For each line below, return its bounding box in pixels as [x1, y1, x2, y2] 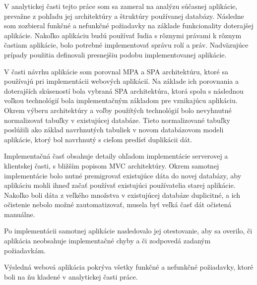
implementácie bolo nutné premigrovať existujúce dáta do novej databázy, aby [4, 170, 242, 180]
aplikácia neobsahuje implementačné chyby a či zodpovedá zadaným [4, 235, 211, 246]
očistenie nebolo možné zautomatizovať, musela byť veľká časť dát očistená [4, 199, 232, 210]
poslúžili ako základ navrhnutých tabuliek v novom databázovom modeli [4, 124, 224, 135]
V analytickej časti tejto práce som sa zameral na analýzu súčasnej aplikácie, [4, 1, 238, 11]
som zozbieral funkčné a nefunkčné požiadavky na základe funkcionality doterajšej [4, 20, 254, 31]
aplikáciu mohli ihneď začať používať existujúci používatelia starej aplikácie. [4, 180, 236, 190]
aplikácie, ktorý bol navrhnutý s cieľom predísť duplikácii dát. [4, 134, 193, 144]
